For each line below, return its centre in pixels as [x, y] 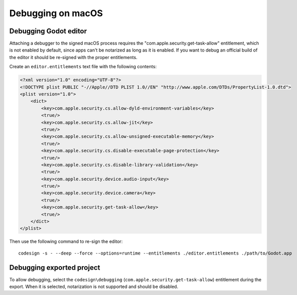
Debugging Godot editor [48, 31]
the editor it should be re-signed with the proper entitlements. [73, 57]
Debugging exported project [55, 267]
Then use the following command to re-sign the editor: [66, 241]
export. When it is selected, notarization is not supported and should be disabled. [94, 287]
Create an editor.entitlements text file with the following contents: [83, 67]
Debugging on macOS [56, 13]
